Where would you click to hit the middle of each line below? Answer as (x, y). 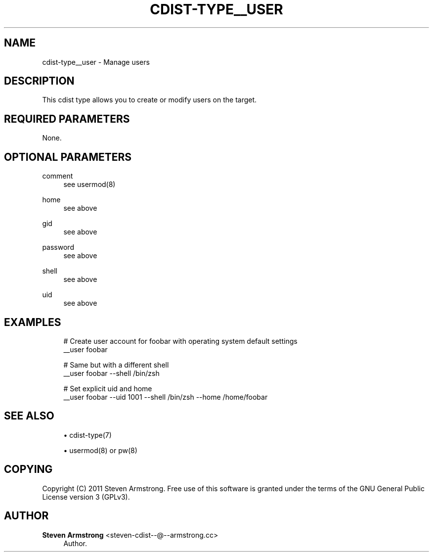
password (58, 247)
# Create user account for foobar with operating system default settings (180, 341)
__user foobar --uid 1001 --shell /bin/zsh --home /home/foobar (166, 397)
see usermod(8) (89, 185)
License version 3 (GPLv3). (86, 497)
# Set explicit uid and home (108, 388)
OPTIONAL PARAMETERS (68, 157)
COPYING (28, 469)
